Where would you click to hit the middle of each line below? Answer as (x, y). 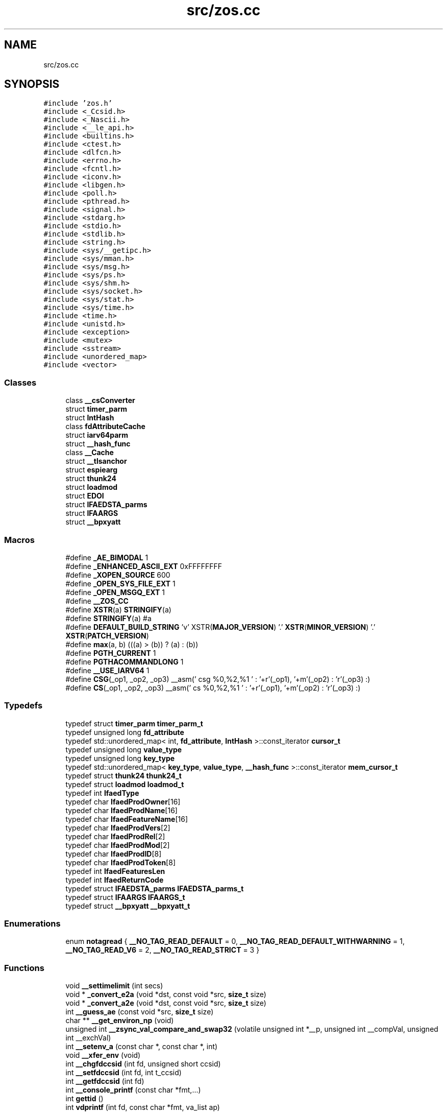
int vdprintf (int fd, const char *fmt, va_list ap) (143, 1107)
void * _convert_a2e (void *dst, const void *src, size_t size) (166, 1003)
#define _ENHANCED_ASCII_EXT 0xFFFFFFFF (144, 566)
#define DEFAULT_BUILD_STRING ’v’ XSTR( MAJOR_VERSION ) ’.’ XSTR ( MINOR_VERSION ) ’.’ (220, 627)
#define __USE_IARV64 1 (107, 670)
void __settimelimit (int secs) (114, 986)
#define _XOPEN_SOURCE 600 (118, 575)
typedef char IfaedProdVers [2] (118, 827)
